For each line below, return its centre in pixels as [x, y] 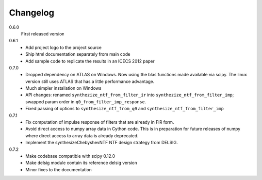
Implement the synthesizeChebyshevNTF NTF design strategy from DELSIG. [102, 143]
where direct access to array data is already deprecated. [82, 135]
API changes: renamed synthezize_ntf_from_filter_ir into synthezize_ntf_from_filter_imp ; [130, 95]
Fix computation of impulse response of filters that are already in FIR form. [100, 122]
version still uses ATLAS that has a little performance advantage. [90, 81]
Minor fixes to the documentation [59, 169]
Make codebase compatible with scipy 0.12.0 [70, 156]
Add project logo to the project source [64, 47]
